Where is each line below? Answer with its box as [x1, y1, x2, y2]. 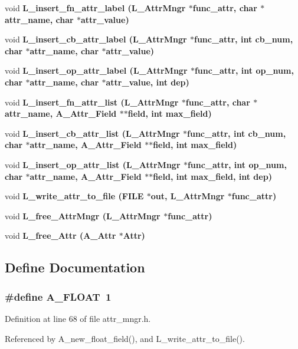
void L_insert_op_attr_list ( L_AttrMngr [5, 158, 181, 170]
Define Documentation [5, 258, 145, 276]
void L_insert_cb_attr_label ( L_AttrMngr [5, 33, 187, 45]
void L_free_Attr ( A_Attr [5, 229, 116, 242]
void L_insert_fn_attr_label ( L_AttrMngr [5, 2, 186, 14]
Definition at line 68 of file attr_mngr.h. [5, 312, 151, 324]
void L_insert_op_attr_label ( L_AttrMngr [5, 64, 188, 77]
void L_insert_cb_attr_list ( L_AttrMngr [5, 127, 180, 139]
